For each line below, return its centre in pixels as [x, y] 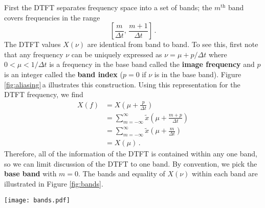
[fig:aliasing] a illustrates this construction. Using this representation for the [122, 84]
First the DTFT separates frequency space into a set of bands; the [108, 7]
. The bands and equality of [122, 174]
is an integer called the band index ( [63, 74]
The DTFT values [32, 44]
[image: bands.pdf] [37, 200]
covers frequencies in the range [52, 17]
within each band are [225, 174]
